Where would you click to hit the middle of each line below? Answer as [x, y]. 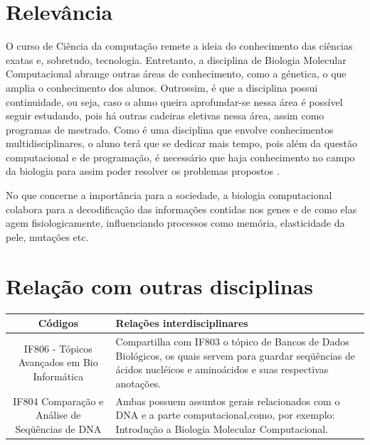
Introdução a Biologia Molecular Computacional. [222, 428]
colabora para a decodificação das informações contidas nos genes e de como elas [181, 209]
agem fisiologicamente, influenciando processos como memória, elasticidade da [175, 223]
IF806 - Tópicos [58, 348]
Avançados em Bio [58, 362]
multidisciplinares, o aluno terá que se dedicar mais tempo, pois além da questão [182, 143]
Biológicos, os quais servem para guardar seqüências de [235, 355]
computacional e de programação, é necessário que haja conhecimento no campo [180, 157]
